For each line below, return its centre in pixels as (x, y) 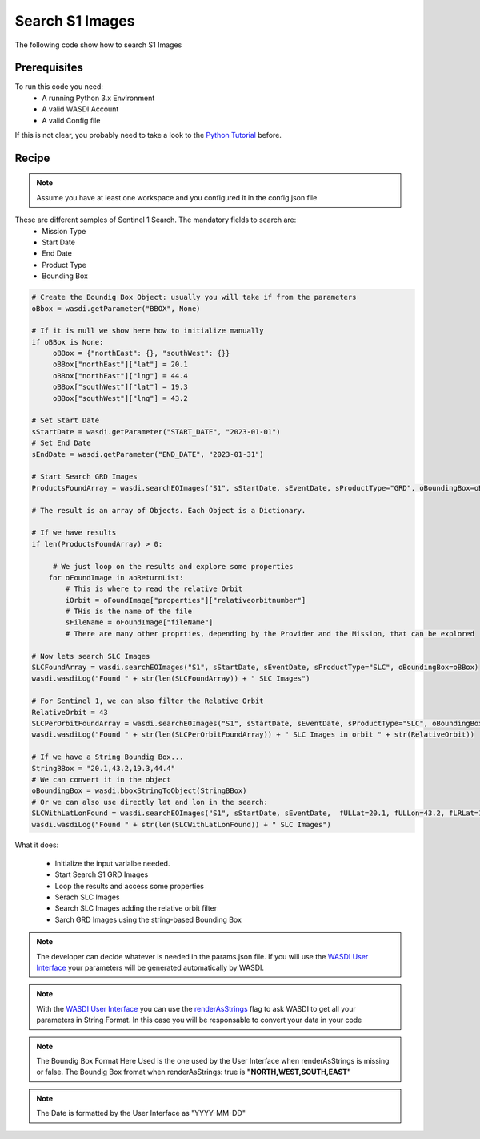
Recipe (32, 158)
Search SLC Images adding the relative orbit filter (136, 908)
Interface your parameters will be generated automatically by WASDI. (150, 967)
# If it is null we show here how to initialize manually (148, 331)
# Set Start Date (66, 420)
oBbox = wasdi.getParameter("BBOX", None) (116, 308)
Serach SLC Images (87, 897)
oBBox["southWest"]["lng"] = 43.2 (120, 398)
